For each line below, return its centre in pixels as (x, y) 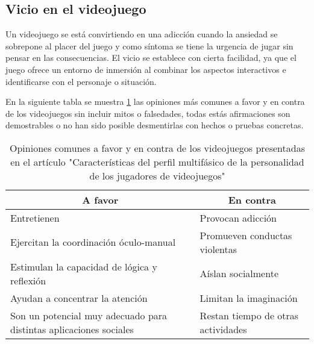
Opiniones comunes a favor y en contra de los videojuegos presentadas (157, 148)
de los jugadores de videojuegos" (157, 175)
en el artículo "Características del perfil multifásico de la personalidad (157, 161)
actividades (223, 329)
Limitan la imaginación (249, 298)
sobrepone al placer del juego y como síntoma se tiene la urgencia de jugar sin (149, 45)
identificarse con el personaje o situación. (81, 81)
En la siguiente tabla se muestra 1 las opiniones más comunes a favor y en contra (155, 102)
